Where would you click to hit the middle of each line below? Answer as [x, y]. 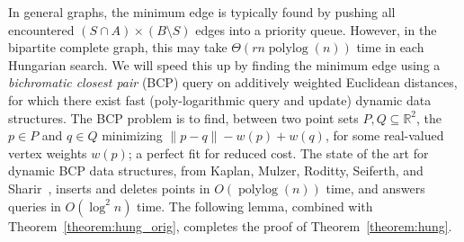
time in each [390, 47]
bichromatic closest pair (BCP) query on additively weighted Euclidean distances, [233, 82]
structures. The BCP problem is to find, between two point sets [183, 117]
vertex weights [48, 152]
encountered [41, 29]
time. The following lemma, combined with [255, 206]
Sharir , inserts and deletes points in [109, 188]
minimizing [132, 135]
